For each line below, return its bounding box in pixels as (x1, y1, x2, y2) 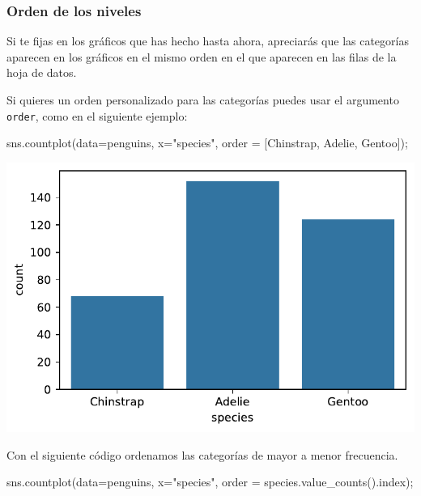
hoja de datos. (6, 64, 77, 81)
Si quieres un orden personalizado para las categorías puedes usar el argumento (6, 91, 399, 108)
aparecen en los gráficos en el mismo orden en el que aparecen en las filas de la (6, 48, 397, 65)
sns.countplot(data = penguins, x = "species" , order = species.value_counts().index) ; (6, 473, 414, 490)
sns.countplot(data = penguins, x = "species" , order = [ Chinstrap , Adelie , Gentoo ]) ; (6, 134, 408, 151)
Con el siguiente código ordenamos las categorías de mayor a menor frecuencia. (6, 446, 398, 463)
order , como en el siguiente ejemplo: (6, 107, 188, 124)
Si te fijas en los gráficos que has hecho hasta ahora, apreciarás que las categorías (6, 32, 409, 49)
